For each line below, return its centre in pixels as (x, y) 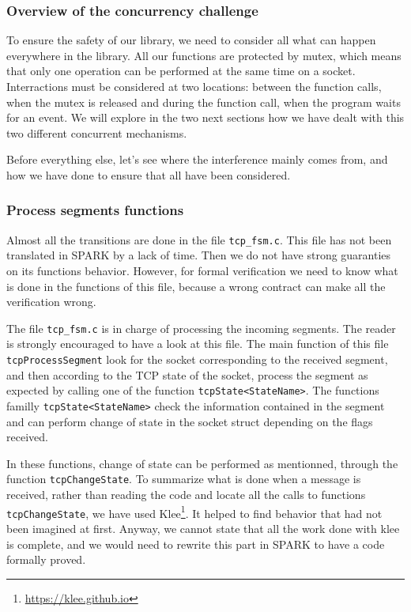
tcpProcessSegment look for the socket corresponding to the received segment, (197, 359)
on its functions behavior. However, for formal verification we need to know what (202, 271)
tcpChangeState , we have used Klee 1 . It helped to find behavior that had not (194, 512)
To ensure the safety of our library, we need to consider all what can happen (191, 40)
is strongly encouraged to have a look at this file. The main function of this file (198, 344)
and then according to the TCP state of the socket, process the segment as (187, 374)
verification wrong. (51, 302)
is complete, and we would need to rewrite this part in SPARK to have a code (196, 544)
